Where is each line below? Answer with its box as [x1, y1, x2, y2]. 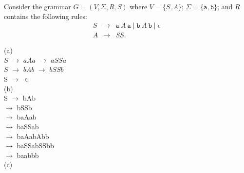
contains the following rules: [4, 11, 87, 21]
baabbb [17, 150, 39, 160]
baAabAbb [17, 131, 49, 141]
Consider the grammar [4, 1, 71, 11]
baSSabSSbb [17, 140, 54, 151]
